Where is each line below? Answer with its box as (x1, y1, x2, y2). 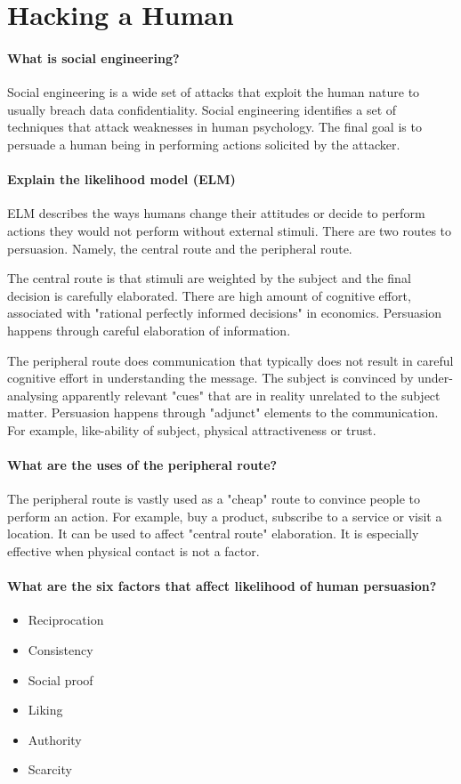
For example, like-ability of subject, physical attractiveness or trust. (7, 420, 376, 439)
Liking (28, 700, 63, 719)
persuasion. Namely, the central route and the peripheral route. (7, 238, 352, 257)
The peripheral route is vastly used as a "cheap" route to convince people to (7, 489, 420, 508)
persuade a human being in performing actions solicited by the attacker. (7, 134, 400, 153)
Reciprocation (28, 610, 104, 629)
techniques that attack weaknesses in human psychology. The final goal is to (7, 117, 422, 136)
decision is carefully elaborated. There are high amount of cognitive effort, (7, 286, 411, 304)
